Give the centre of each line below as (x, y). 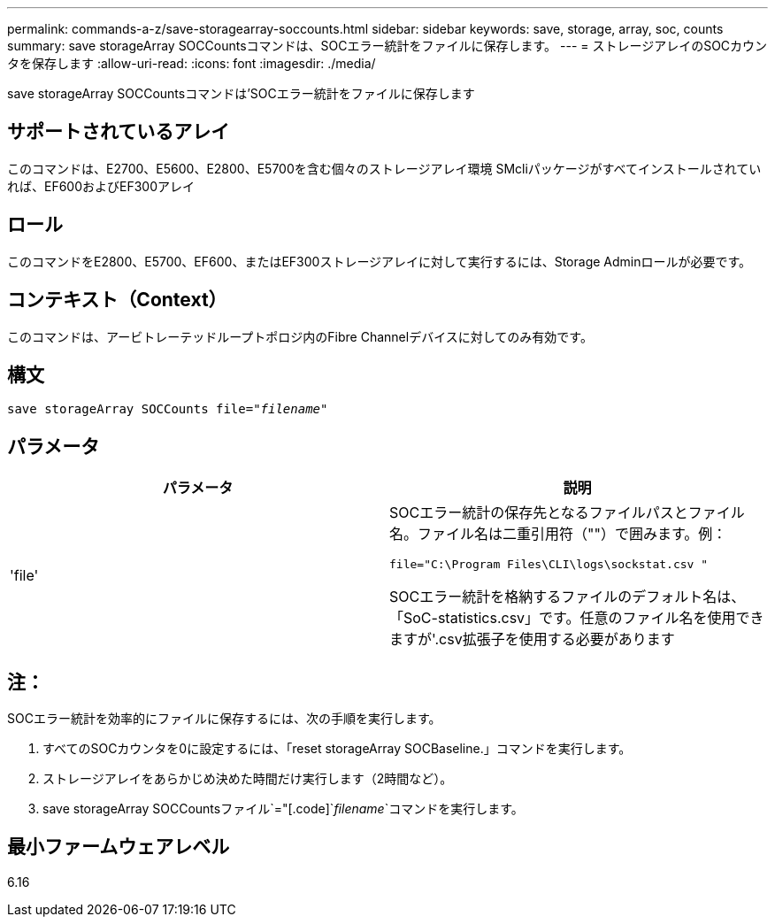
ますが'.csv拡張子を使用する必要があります (532, 639)
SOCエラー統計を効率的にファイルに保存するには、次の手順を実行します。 (224, 719)
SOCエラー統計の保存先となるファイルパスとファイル (567, 513)
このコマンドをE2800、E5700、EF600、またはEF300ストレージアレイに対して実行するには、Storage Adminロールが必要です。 (380, 261)
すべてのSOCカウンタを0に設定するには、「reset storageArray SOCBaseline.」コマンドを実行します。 (337, 749)
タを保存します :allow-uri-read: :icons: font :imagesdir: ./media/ (192, 63)
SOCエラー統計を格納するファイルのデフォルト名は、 (568, 597)
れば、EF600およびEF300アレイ (101, 186)
